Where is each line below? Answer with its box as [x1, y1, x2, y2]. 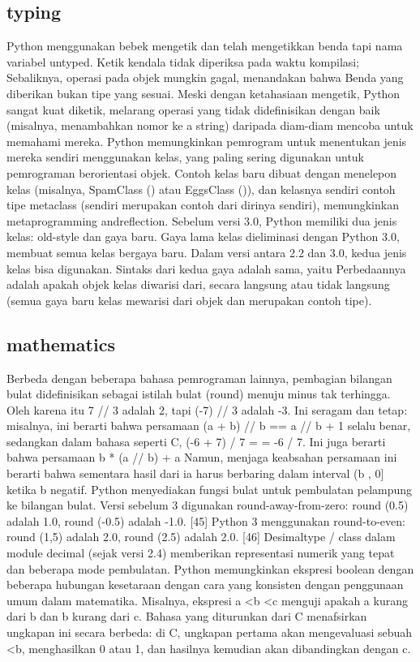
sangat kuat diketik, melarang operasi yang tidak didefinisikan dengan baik [6, 101, 380, 118]
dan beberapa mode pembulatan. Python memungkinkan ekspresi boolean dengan [6, 560, 414, 577]
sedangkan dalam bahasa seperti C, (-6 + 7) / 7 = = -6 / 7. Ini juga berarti [6, 432, 386, 449]
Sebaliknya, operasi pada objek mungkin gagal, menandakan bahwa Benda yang [6, 69, 404, 86]
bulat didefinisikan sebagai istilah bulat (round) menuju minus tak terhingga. [6, 385, 391, 402]
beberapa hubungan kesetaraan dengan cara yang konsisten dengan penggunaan [6, 576, 404, 593]
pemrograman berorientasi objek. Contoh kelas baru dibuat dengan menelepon [6, 164, 397, 181]
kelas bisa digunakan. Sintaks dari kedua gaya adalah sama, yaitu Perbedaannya [6, 260, 406, 277]
